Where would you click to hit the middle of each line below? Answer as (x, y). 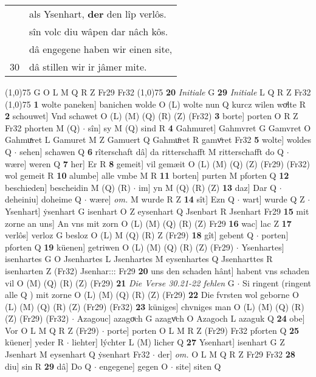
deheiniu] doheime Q (43, 199)
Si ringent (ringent (277, 282)
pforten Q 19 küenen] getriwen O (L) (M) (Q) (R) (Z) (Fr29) (119, 247)
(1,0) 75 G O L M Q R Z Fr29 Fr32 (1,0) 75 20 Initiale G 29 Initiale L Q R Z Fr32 (158, 92)
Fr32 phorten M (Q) (43, 127)
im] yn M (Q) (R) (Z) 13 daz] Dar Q (208, 187)
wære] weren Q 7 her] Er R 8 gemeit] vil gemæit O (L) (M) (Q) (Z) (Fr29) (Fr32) (157, 163)
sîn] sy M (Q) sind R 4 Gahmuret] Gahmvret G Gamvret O (199, 127)
